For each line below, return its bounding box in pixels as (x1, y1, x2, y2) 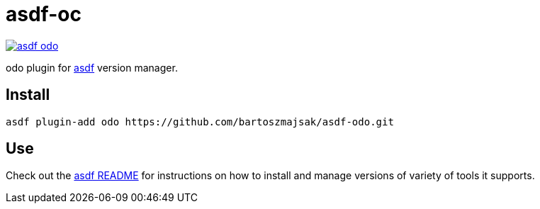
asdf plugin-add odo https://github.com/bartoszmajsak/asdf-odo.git (6, 115, 394, 128)
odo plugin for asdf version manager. (6, 61, 178, 74)
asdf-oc (6, 2, 81, 26)
